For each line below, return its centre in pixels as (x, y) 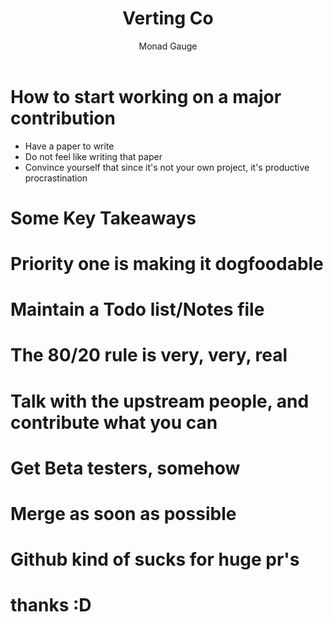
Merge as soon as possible (123, 514)
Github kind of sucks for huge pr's (155, 559)
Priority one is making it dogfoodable (167, 264)
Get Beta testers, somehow (125, 468)
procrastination (56, 178)
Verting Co (168, 18)
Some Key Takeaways (103, 218)
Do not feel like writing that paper (93, 156)
